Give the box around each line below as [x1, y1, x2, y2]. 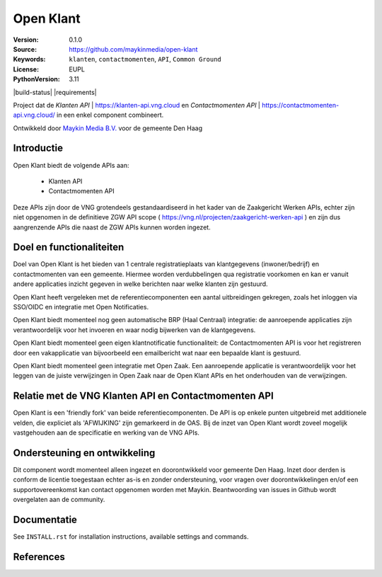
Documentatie [13, 513, 78, 525]
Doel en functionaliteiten [13, 241, 125, 253]
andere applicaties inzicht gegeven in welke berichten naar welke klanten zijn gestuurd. [13, 280, 268, 288]
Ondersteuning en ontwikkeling [13, 447, 156, 459]
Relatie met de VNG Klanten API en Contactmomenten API [13, 390, 274, 402]
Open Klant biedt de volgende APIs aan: [13, 161, 129, 169]
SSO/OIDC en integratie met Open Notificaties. [13, 303, 149, 311]
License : [13, 64, 39, 74]
